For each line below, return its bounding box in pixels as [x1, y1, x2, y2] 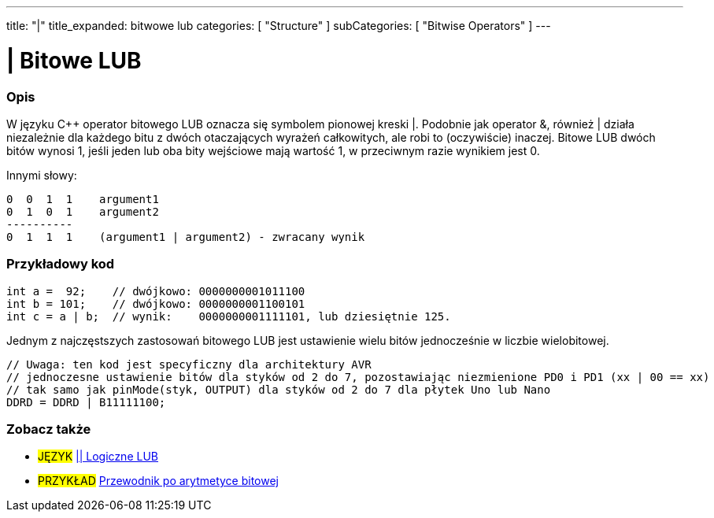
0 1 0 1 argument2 [6, 205, 159, 218]
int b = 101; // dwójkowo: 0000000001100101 [6, 297, 305, 310]
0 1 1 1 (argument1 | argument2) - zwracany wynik [6, 230, 365, 243]
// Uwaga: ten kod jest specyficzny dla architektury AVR [6, 357, 372, 371]
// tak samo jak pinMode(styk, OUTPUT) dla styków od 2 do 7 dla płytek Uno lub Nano [6, 383, 551, 396]
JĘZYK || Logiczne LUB [38, 450, 158, 464]
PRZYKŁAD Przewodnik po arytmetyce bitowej [38, 474, 279, 488]
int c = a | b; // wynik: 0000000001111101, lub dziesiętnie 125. [6, 309, 451, 323]
